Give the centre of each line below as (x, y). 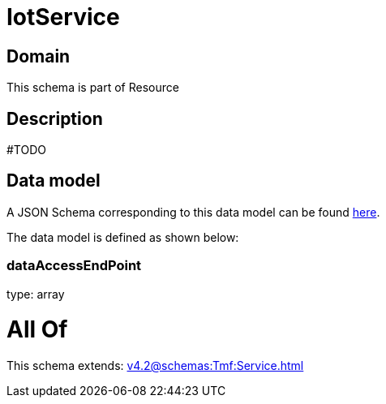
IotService (63, 17)
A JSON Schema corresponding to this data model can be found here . (193, 212)
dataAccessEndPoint (74, 266)
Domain (39, 56)
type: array (36, 294)
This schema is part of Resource (93, 88)
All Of (37, 330)
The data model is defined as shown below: (123, 237)
